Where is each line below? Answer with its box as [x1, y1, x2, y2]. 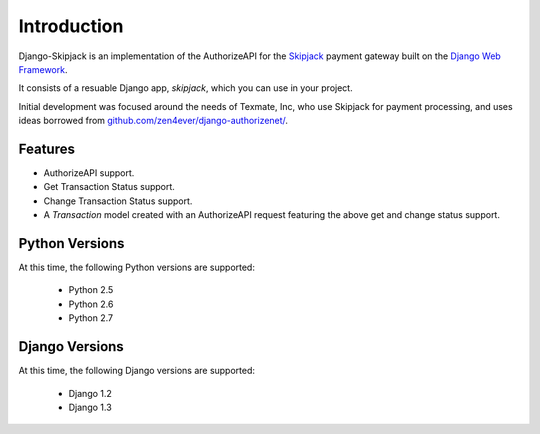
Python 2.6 [68, 298, 114, 310]
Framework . [18, 63, 68, 75]
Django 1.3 [68, 401, 112, 413]
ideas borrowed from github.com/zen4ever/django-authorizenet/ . [18, 115, 289, 127]
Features [18, 140, 75, 157]
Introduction [18, 15, 124, 37]
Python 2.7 [68, 312, 114, 324]
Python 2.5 [68, 284, 114, 296]
